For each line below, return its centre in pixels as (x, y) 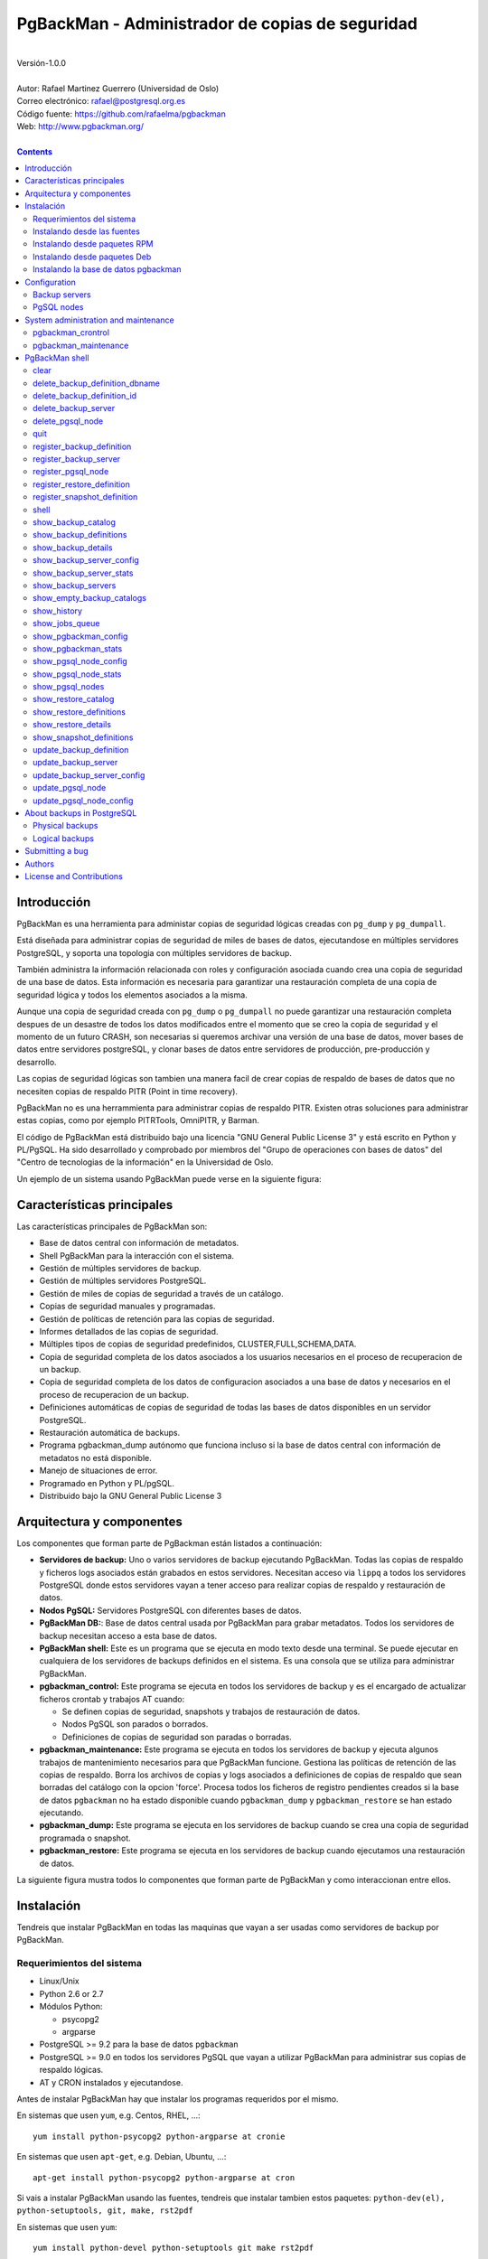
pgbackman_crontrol (71, 333)
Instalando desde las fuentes (86, 231)
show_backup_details (73, 548)
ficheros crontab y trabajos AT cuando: (112, 1699)
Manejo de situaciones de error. (99, 1471)
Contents (35, 151)
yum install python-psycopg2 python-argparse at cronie (159, 2136)
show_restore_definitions (80, 712)
